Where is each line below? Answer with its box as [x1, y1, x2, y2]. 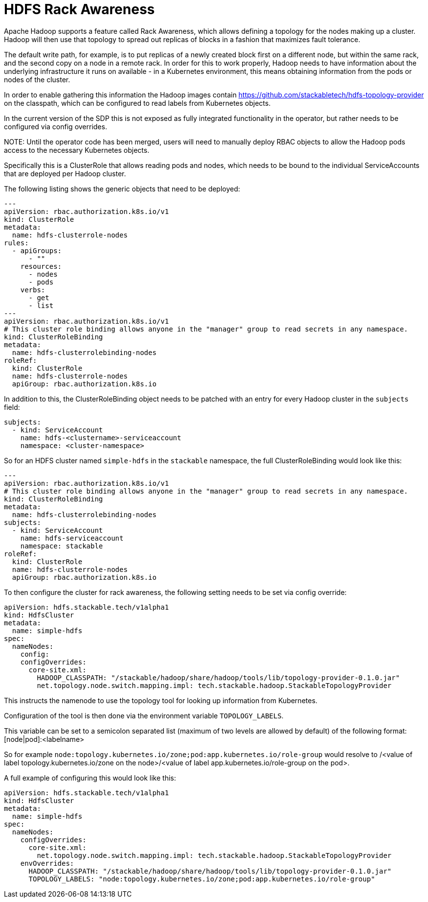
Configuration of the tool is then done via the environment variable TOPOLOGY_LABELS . [4, 711, 284, 720]
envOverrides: [20, 859, 74, 867]
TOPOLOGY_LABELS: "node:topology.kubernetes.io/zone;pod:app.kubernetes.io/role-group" [28, 875, 375, 883]
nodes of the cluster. [4, 75, 70, 84]
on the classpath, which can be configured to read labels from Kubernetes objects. [4, 98, 271, 107]
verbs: [20, 285, 45, 294]
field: [4, 403, 20, 411]
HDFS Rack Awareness [4, 1, 155, 18]
